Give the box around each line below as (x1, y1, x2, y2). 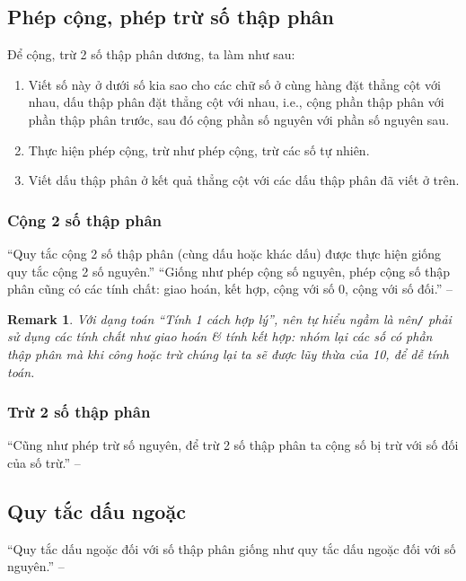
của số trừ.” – (7, 453, 81, 472)
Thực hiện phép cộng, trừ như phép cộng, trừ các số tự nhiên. (28, 140, 370, 159)
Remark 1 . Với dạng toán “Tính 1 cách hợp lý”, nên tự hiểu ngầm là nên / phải (7, 309, 452, 328)
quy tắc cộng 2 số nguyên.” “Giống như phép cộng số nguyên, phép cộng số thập (7, 261, 451, 280)
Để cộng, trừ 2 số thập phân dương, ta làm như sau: (7, 45, 295, 64)
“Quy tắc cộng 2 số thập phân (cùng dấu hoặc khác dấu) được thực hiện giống (7, 243, 442, 262)
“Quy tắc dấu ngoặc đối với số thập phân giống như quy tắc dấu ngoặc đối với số (7, 539, 456, 558)
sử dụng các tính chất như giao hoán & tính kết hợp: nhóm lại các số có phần (7, 327, 433, 346)
